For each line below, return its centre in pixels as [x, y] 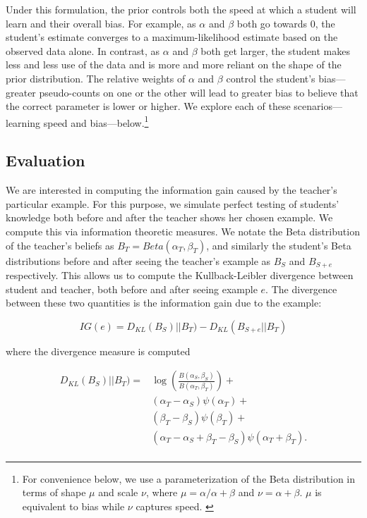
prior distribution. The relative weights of [96, 78]
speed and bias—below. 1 [96, 121]
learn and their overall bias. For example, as [101, 23]
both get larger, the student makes [276, 50]
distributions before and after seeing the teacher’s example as [138, 260]
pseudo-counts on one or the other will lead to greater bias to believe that [199, 92]
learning [23, 122]
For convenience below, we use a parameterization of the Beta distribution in [189, 478]
